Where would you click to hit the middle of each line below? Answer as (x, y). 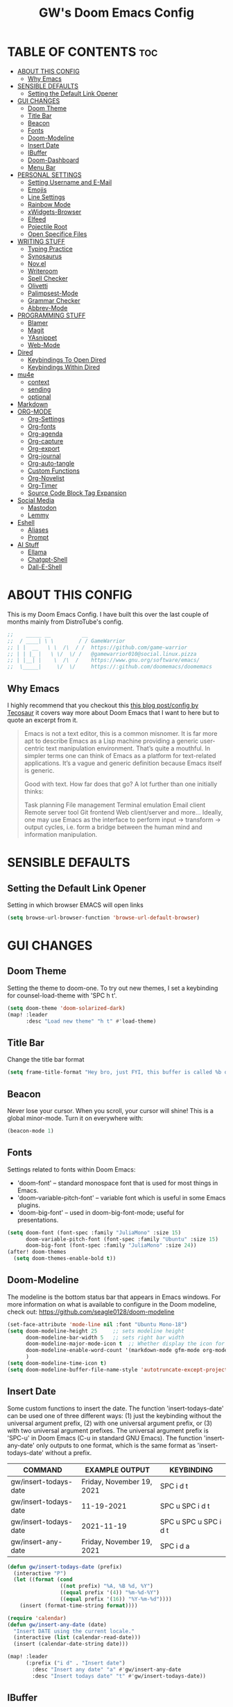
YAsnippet (42, 337)
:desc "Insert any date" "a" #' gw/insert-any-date (107, 1669)
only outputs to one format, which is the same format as (116, 1445)
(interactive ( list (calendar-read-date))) (77, 1637)
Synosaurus (45, 256)
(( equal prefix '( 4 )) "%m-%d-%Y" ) (110, 1593)
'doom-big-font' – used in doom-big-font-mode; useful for (101, 1212)
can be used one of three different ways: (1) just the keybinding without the (114, 1415)
